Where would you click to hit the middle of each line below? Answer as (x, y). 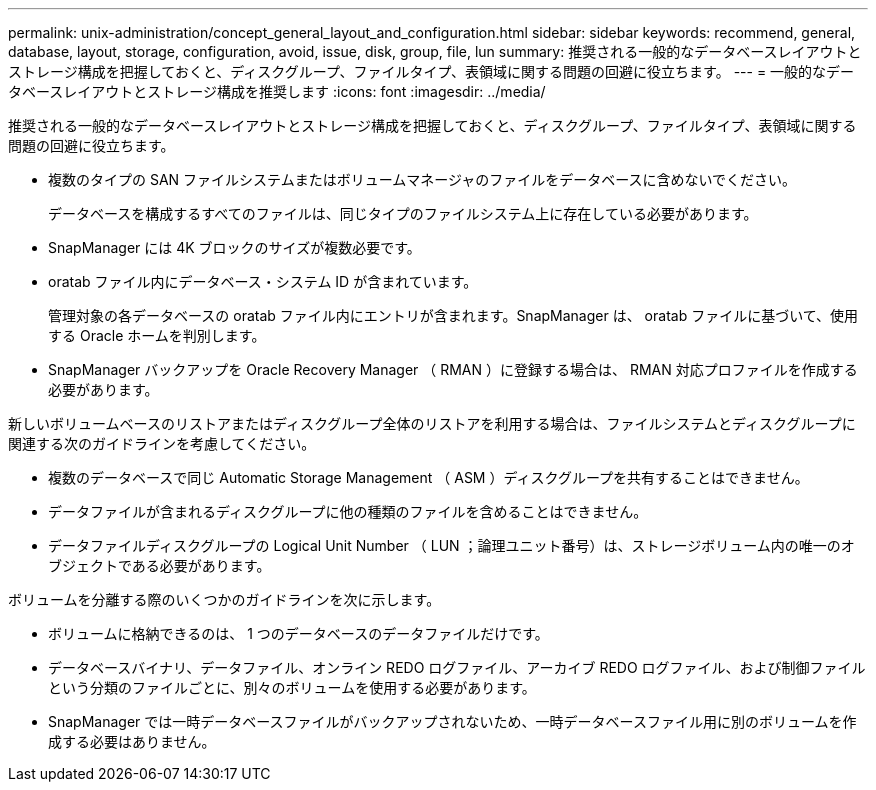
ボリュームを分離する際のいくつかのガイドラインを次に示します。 (224, 599)
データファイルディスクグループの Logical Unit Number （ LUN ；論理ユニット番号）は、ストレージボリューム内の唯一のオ (451, 545)
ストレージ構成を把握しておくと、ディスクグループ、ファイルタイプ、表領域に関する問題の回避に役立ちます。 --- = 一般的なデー (431, 71)
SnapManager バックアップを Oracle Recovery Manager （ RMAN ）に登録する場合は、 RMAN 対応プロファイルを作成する (453, 369)
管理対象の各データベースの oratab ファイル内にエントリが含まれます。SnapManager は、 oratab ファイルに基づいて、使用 (453, 315)
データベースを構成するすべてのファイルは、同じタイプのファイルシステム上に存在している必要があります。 (403, 213)
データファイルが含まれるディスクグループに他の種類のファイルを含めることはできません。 (348, 511)
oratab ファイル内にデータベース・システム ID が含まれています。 (263, 281)
